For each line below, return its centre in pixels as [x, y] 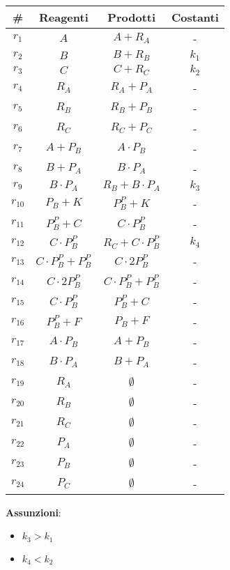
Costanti [195, 17]
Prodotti [132, 17]
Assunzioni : [33, 512]
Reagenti [63, 17]
